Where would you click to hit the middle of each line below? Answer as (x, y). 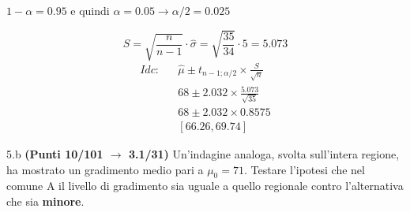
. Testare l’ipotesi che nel (304, 169)
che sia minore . (45, 201)
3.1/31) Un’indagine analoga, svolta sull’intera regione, (264, 153)
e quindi (90, 10)
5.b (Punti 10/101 (55, 153)
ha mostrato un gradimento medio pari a (105, 169)
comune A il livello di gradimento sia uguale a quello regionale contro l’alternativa (205, 186)
